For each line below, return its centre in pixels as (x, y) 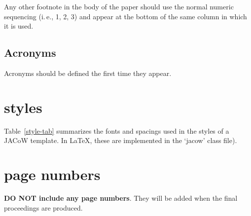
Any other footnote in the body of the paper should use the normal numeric (119, 6)
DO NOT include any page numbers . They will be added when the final (121, 198)
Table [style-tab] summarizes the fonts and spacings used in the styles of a (117, 130)
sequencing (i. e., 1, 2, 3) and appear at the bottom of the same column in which (125, 16)
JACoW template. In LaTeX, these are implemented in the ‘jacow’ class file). (121, 140)
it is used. (19, 26)
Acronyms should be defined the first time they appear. (88, 73)
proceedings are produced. (43, 207)
